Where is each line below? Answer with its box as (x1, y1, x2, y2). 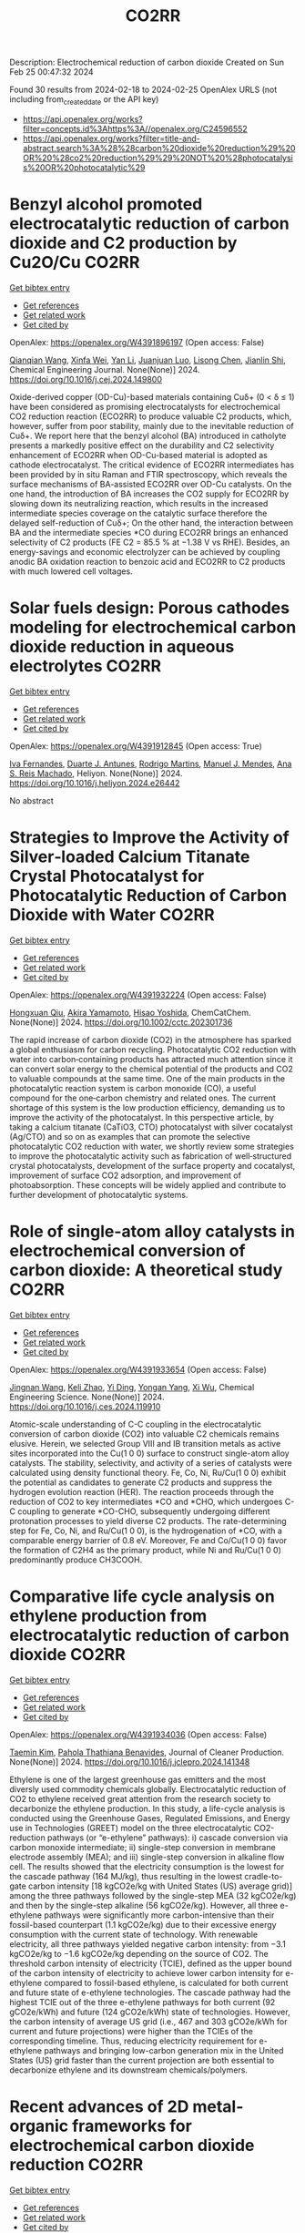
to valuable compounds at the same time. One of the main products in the (9, 1072, 285, 1084)
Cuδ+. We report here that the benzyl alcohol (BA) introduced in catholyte (9, 430, 287, 441)
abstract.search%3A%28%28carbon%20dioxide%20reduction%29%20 (22, 142, 296, 153)
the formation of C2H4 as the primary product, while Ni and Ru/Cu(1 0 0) (9, 1544, 282, 1555)
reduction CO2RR (9, 2154, 144, 2175)
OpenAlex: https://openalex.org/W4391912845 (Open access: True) (9, 740, 262, 752)
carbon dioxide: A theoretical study (9, 1259, 283, 1280)
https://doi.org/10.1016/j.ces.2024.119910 (9, 1400, 161, 1412)
